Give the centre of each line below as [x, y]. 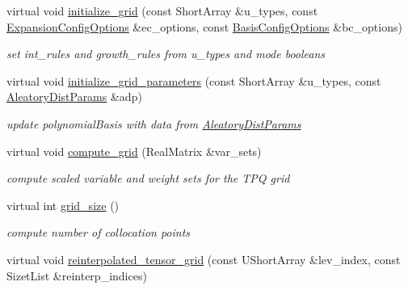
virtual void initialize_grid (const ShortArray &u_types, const [162, 11]
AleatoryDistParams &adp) [74, 97]
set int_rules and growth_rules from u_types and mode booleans [166, 54]
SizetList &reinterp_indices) [77, 275]
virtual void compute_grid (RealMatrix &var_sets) [134, 151]
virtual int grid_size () [63, 205]
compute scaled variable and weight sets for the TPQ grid [148, 178]
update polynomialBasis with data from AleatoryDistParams [154, 123]
